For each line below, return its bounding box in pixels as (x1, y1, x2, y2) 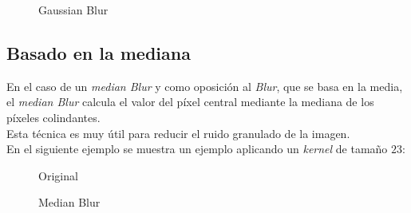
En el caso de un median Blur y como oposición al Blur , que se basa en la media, (6, 77, 403, 94)
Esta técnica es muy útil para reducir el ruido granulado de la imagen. (6, 124, 350, 141)
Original (38, 167, 78, 183)
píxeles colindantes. (6, 108, 101, 125)
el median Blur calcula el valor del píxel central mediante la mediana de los (6, 93, 374, 110)
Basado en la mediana (6, 40, 191, 65)
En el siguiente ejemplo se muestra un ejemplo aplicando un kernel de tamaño (6, 140, 388, 157)
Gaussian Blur (38, 2, 109, 18)
